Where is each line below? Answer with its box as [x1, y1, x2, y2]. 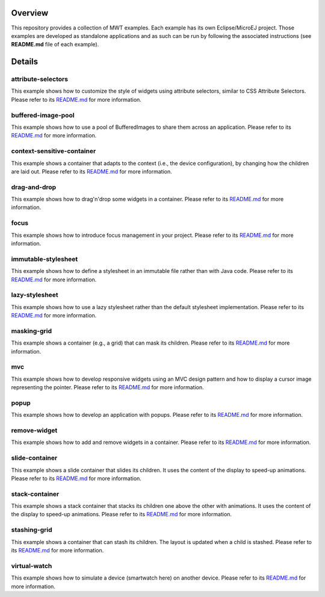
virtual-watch [11, 561, 52, 570]
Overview [11, 8, 49, 18]
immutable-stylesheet [11, 255, 78, 263]
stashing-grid [11, 526, 52, 534]
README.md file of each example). [11, 41, 99, 48]
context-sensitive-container [11, 147, 96, 155]
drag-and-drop [11, 183, 57, 191]
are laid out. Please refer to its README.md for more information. [11, 167, 172, 175]
